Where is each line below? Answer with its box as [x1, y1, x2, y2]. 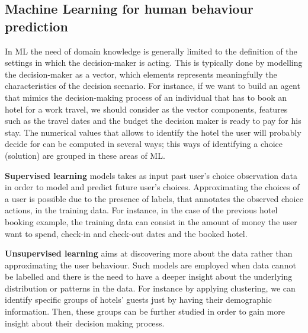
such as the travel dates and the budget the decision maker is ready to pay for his [5, 114, 301, 127]
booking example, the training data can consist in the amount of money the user [5, 215, 297, 228]
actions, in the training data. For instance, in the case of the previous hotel [5, 204, 278, 216]
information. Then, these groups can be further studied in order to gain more [5, 305, 285, 318]
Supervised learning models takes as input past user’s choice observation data [5, 169, 297, 181]
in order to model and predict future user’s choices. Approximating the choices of [5, 181, 300, 193]
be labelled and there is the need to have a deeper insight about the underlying [5, 270, 293, 283]
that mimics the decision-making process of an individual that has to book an [5, 91, 287, 103]
